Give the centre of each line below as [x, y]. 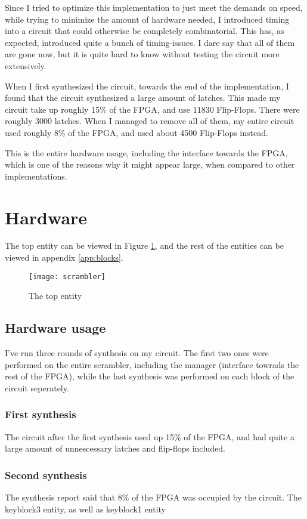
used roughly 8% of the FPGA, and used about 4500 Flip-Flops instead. [137, 132]
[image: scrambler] [67, 277]
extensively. [26, 65]
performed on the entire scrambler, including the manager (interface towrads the [152, 364]
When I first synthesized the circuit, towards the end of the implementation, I [147, 86]
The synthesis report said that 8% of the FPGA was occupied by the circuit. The [153, 497]
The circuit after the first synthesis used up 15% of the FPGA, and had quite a [150, 436]
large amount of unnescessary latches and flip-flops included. [115, 448]
